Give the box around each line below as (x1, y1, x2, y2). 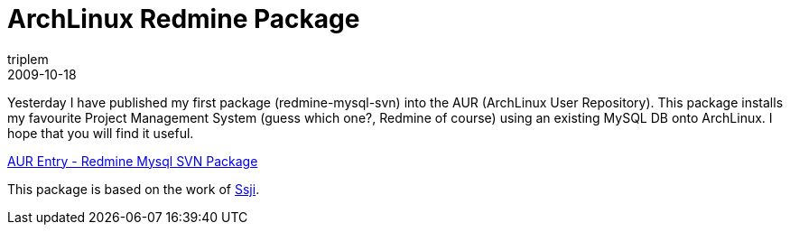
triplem (7, 51, 49, 67)
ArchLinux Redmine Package (7, 4, 360, 34)
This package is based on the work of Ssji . (7, 181, 260, 197)
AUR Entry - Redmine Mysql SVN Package (7, 153, 258, 169)
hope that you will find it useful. (7, 125, 194, 141)
